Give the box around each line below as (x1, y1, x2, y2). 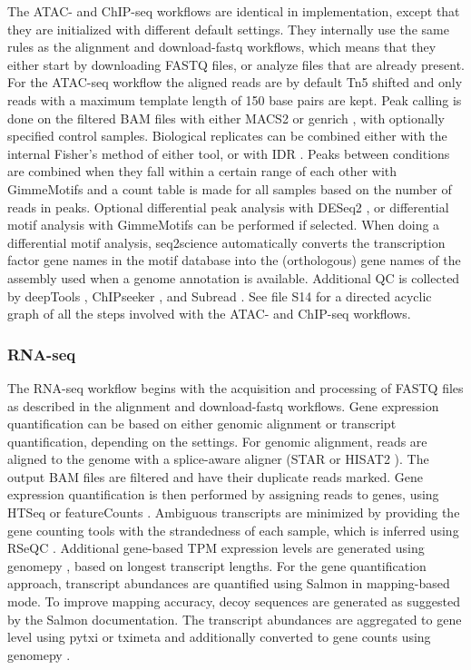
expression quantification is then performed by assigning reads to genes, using (7, 485, 439, 504)
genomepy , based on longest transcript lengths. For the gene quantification (7, 556, 427, 575)
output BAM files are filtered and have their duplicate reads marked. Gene (7, 467, 423, 486)
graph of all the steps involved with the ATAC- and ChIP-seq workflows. (7, 304, 411, 323)
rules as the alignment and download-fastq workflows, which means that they (7, 37, 437, 56)
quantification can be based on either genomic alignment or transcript (7, 414, 397, 433)
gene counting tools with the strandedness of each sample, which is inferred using (7, 520, 459, 539)
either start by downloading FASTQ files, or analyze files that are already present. (7, 54, 465, 74)
